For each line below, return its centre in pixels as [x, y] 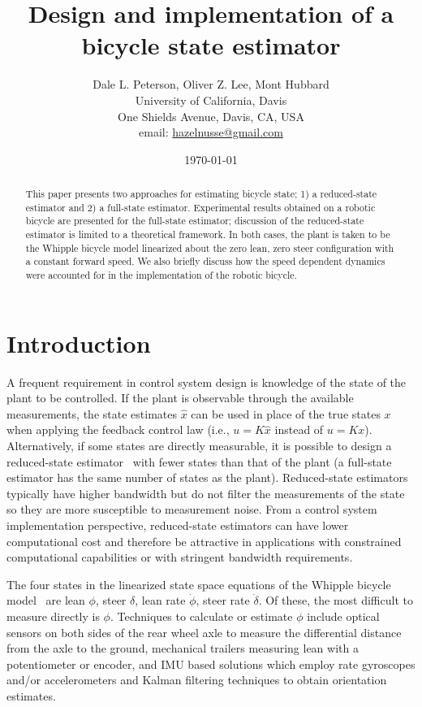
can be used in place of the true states [286, 413]
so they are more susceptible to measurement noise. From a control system [192, 509]
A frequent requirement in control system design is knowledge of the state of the [207, 382]
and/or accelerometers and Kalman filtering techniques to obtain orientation [197, 680]
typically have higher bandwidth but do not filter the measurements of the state [206, 493]
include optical [343, 616]
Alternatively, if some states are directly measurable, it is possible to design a [199, 445]
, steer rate [223, 600]
